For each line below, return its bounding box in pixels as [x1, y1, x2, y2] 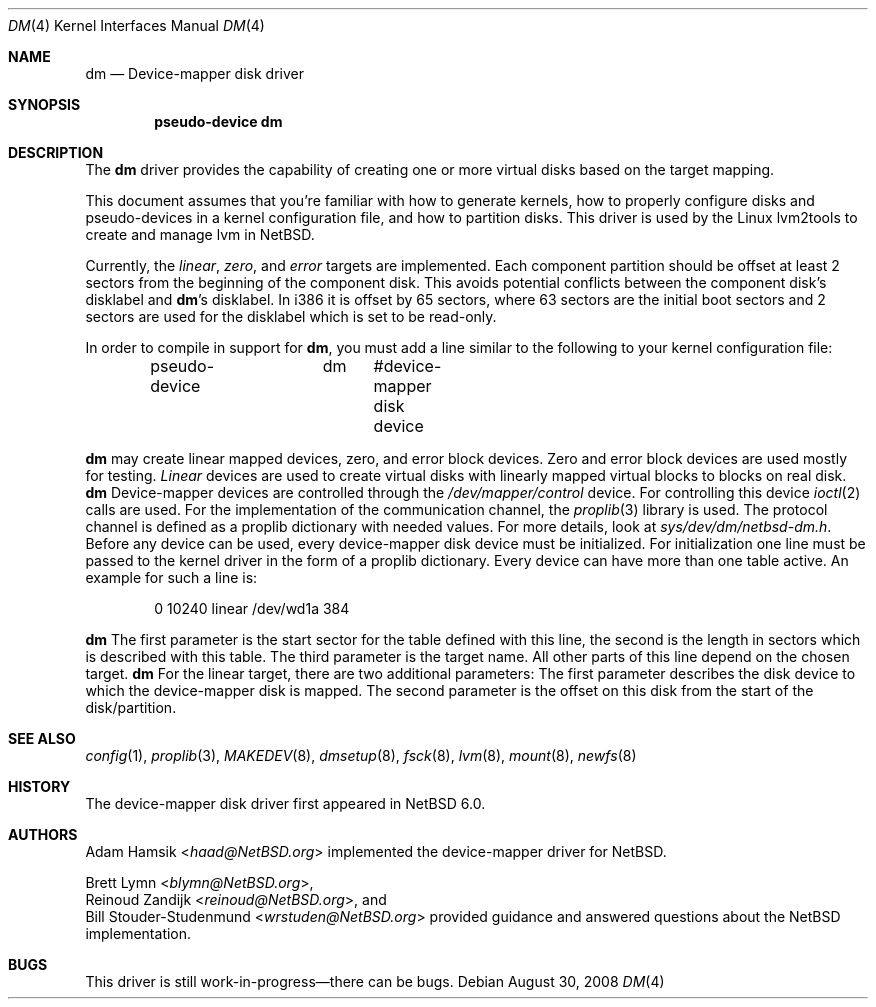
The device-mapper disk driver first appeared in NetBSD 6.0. [85, 795, 486, 812]
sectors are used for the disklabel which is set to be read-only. [85, 308, 497, 325]
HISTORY [8, 778, 71, 795]
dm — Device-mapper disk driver [85, 65, 304, 82]
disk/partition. [85, 699, 177, 716]
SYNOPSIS [8, 96, 81, 113]
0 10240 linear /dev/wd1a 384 [154, 600, 350, 617]
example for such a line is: [85, 569, 258, 586]
